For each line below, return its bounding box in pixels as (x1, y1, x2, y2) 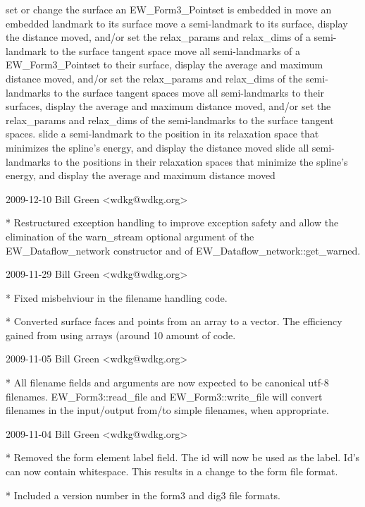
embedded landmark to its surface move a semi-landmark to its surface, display (6, 16, 348, 30)
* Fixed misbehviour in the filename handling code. (6, 290, 228, 305)
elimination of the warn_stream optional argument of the (6, 228, 254, 243)
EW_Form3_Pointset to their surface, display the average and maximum (6, 57, 323, 72)
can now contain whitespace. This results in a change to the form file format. (6, 464, 338, 479)
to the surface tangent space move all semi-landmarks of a (49, 43, 301, 58)
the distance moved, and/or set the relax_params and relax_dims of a (6, 30, 311, 44)
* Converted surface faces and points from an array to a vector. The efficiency (6, 314, 342, 329)
